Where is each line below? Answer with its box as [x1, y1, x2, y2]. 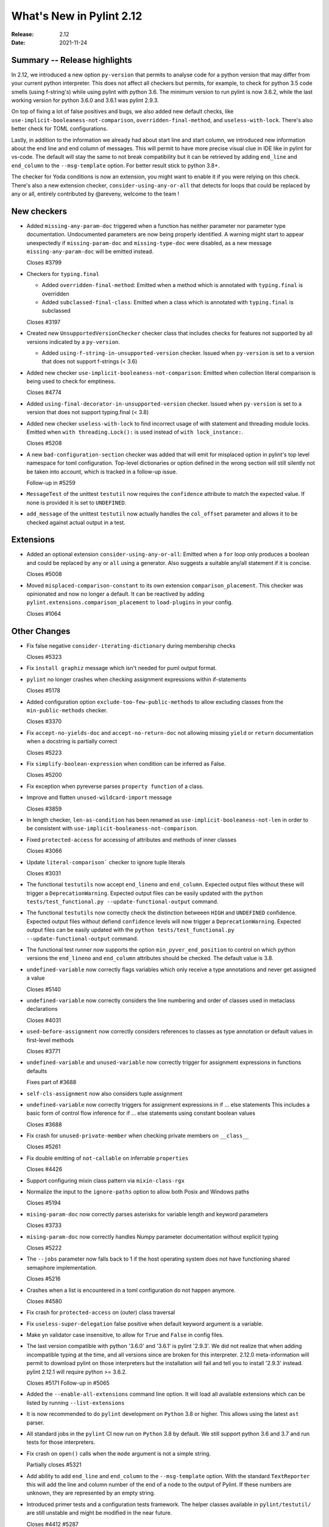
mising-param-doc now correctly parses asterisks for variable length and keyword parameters [26, 1210, 268, 1218]
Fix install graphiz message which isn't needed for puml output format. [26, 665, 218, 672]
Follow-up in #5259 [26, 479, 76, 486]
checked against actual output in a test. [26, 519, 126, 526]
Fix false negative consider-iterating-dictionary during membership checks [26, 642, 236, 649]
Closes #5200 [26, 771, 62, 779]
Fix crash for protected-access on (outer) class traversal [26, 1309, 175, 1316]
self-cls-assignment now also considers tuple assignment [26, 1090, 183, 1097]
